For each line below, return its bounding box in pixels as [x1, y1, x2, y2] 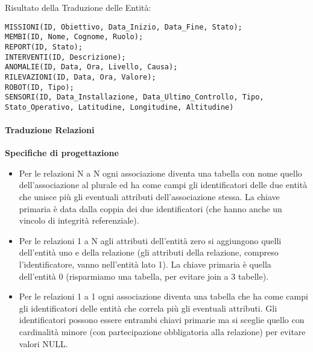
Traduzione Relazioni [5, 124, 95, 136]
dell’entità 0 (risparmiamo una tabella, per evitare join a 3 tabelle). [19, 269, 269, 282]
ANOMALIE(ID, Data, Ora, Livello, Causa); [5, 63, 178, 72]
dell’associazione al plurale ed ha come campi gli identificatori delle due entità [19, 178, 308, 191]
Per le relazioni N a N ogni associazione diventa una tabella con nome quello [19, 166, 302, 179]
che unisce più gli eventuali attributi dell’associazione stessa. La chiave [19, 190, 280, 203]
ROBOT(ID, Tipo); [5, 83, 74, 92]
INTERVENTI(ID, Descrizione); [5, 52, 126, 61]
